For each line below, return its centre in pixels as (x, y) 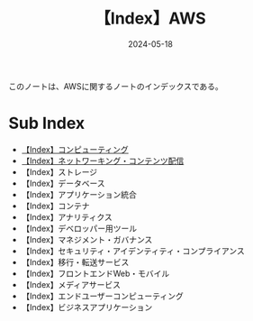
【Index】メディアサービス (71, 284)
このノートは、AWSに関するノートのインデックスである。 (116, 86)
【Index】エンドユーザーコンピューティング (102, 296)
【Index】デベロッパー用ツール (79, 228)
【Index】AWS (150, 18)
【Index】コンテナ (55, 206)
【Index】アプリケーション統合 (79, 194)
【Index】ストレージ (59, 171)
